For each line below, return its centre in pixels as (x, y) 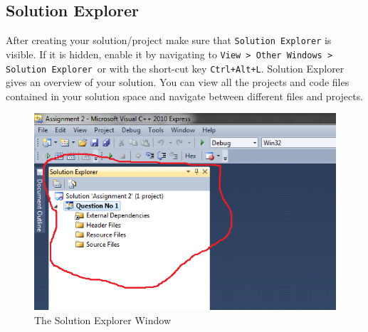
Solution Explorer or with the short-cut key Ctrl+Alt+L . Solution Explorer (175, 68)
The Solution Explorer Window (103, 320)
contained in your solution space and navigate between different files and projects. (185, 96)
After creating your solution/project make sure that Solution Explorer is (169, 40)
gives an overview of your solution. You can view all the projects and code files (178, 82)
